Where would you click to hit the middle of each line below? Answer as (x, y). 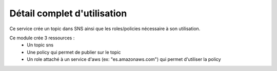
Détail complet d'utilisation (68, 13)
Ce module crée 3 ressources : (42, 38)
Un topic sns (40, 45)
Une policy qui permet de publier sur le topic (74, 52)
